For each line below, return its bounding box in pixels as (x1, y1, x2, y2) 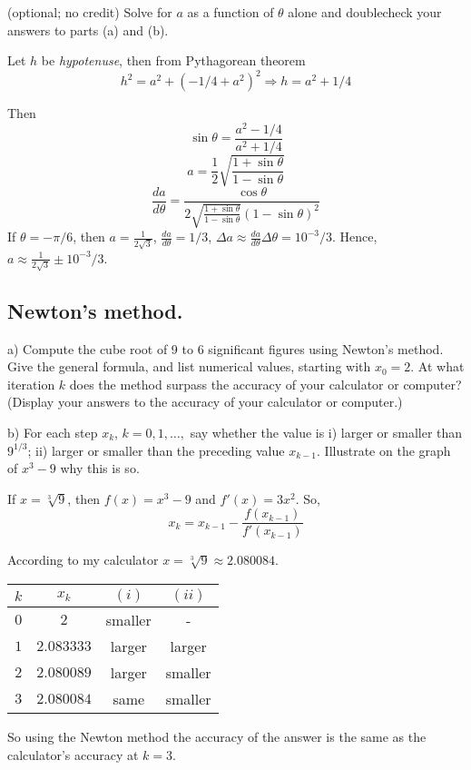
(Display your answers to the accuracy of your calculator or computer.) (7, 392, 403, 411)
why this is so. (60, 459, 140, 478)
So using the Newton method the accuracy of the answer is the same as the (7, 727, 427, 746)
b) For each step (7, 423, 98, 441)
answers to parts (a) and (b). (7, 20, 169, 39)
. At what (410, 357, 465, 376)
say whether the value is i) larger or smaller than (190, 423, 463, 441)
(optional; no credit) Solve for (7, 3, 172, 21)
